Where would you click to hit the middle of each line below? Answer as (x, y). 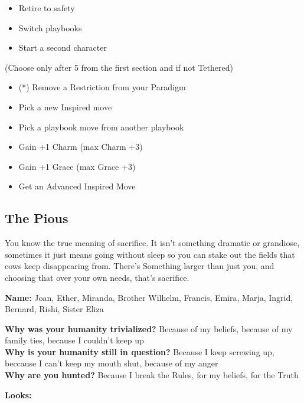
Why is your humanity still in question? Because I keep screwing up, (140, 351)
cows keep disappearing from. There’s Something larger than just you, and (140, 266)
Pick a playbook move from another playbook (101, 127)
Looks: (18, 394)
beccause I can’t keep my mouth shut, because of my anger (112, 363)
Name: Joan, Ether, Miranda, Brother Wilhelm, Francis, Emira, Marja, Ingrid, (149, 297)
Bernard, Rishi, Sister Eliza (54, 309)
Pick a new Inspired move (65, 107)
